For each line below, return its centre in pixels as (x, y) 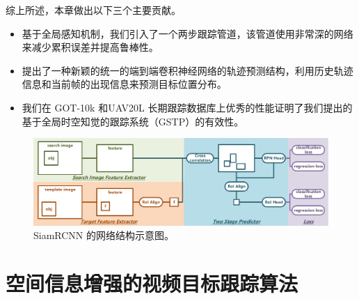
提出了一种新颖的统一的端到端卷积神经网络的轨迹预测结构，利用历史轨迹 (188, 70)
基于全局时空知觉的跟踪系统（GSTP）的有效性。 (133, 121)
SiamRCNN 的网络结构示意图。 (104, 235)
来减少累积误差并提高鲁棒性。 (90, 47)
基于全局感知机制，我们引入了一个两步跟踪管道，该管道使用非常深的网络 (188, 33)
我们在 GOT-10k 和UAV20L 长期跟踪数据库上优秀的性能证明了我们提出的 (187, 107)
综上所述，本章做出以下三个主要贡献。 (93, 10)
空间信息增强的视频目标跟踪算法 (152, 283)
